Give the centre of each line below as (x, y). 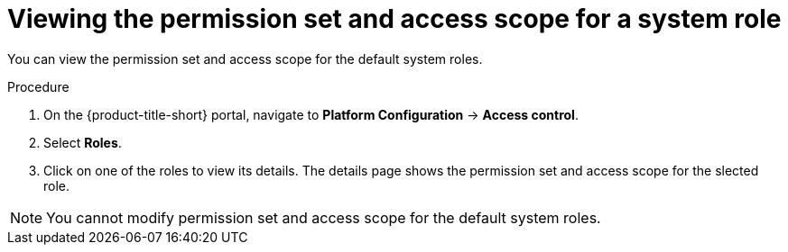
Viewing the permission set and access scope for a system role (394, 19)
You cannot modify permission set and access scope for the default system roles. (324, 217)
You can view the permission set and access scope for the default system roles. (245, 58)
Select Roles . (83, 142)
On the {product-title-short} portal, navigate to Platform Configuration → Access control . (311, 114)
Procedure (38, 86)
